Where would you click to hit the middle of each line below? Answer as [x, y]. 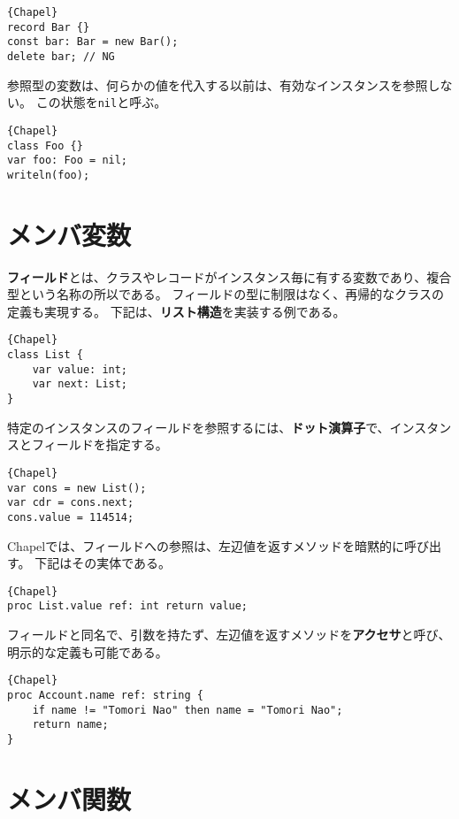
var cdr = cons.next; [71, 503]
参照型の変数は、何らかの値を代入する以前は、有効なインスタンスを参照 [218, 84]
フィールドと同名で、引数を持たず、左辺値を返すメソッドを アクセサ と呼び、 [229, 634]
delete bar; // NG [61, 56]
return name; [70, 725]
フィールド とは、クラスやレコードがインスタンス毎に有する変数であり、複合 [229, 276]
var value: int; [80, 369]
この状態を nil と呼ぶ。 [101, 102]
